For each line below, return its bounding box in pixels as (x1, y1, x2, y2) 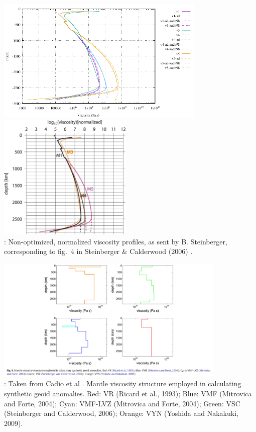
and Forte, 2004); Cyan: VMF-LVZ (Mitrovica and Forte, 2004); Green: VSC (4, 398, 240, 408)
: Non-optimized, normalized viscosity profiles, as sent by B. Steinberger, (4, 236, 227, 246)
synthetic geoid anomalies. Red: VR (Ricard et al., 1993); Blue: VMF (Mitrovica (4, 388, 252, 398)
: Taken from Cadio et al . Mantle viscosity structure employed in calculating (4, 378, 241, 389)
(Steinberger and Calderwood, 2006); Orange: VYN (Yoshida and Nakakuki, (4, 408, 238, 418)
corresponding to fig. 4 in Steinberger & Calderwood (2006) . (4, 246, 193, 256)
